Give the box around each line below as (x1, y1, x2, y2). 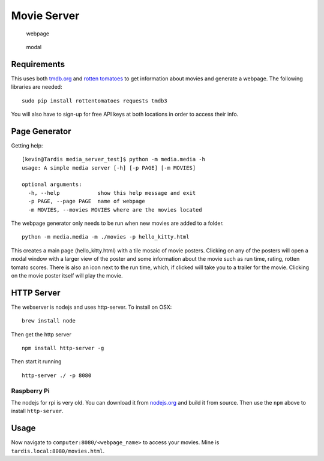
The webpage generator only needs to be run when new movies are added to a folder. (11, 219, 224, 227)
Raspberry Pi (11, 387, 50, 395)
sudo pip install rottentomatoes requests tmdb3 (22, 97, 167, 104)
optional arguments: (22, 181, 82, 188)
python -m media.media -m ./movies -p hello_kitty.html (22, 234, 190, 240)
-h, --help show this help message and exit (28, 189, 196, 196)
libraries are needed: (11, 83, 62, 91)
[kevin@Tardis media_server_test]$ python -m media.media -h (22, 156, 205, 163)
